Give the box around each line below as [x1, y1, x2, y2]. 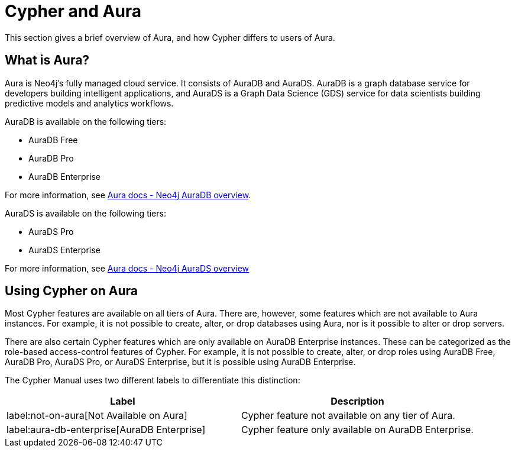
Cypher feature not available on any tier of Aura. [241, 409, 455, 422]
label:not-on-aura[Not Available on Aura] [7, 409, 187, 422]
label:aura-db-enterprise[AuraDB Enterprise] [7, 424, 206, 436]
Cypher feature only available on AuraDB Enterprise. [241, 424, 474, 436]
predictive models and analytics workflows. [5, 98, 174, 108]
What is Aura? [5, 53, 90, 68]
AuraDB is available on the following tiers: [5, 116, 167, 127]
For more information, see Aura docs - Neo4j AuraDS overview [5, 263, 250, 273]
